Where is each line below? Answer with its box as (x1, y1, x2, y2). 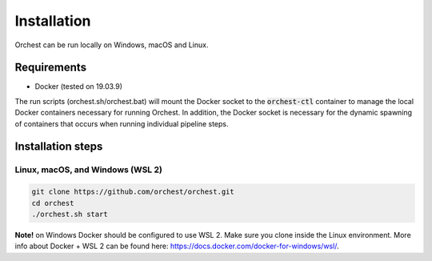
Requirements (14, 61, 87, 74)
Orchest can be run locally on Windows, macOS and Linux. (14, 40, 209, 50)
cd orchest (31, 199, 74, 207)
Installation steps (14, 140, 103, 154)
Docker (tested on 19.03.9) (34, 82, 123, 91)
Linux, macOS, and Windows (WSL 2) (14, 164, 163, 175)
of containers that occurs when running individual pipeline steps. (14, 118, 229, 128)
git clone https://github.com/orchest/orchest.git (31, 187, 235, 196)
